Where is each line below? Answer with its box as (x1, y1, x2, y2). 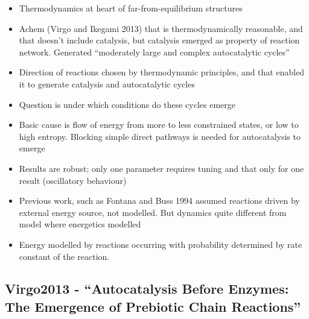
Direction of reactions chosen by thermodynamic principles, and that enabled (19, 66, 305, 78)
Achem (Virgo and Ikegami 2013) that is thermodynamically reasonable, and (19, 22, 303, 34)
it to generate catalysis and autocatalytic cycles (19, 77, 195, 90)
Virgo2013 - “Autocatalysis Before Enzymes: (5, 279, 289, 298)
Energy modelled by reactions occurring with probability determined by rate (19, 238, 302, 250)
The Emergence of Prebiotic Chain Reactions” (5, 297, 301, 315)
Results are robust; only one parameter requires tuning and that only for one (19, 162, 304, 174)
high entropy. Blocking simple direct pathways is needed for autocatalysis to (19, 130, 301, 142)
